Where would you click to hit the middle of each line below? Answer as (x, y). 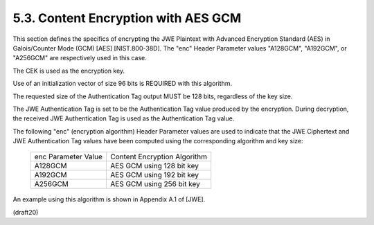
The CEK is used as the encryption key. (69, 71)
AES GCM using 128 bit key (154, 166)
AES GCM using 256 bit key (155, 184)
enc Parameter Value (69, 157)
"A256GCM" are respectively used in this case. (80, 58)
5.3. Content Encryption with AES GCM (127, 18)
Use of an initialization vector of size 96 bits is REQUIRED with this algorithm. (122, 84)
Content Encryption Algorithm (159, 157)
